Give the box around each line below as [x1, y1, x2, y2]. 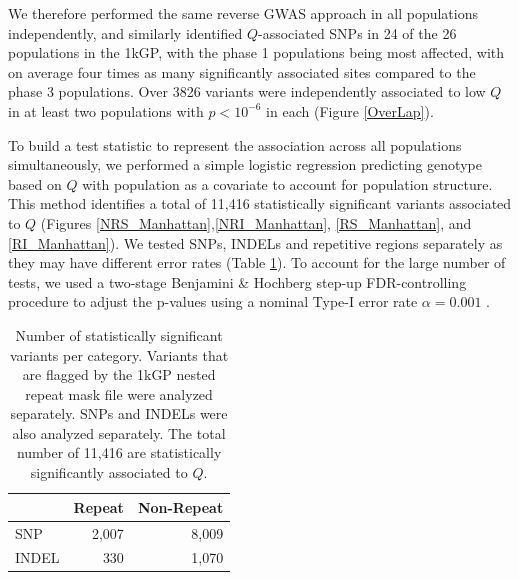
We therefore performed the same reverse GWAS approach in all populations [8, 3, 479, 23]
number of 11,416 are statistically [16, 442, 222, 463]
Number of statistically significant [15, 324, 223, 345]
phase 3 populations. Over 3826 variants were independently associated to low [8, 81, 486, 102]
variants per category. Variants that [10, 344, 229, 365]
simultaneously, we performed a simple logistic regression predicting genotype [8, 154, 482, 175]
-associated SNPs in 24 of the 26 [258, 22, 457, 43]
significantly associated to [30, 462, 188, 483]
